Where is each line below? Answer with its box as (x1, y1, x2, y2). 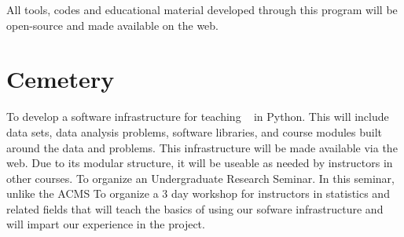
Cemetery (6, 63, 115, 95)
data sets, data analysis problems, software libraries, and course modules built (6, 123, 383, 140)
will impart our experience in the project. (6, 216, 205, 232)
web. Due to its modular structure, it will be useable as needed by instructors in (6, 155, 393, 171)
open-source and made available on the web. (6, 16, 219, 33)
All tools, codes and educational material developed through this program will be (6, 2, 398, 17)
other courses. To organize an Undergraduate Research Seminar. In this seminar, (6, 170, 395, 186)
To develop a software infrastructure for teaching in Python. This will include (6, 108, 389, 125)
